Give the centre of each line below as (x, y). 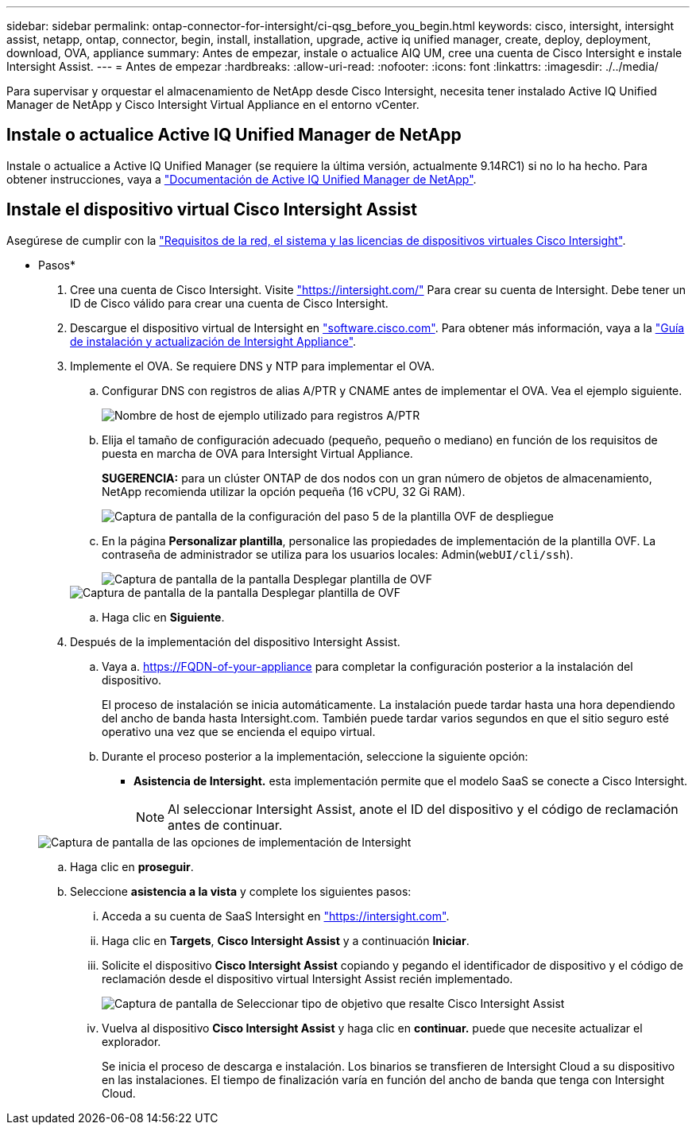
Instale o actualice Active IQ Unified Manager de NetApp (234, 135)
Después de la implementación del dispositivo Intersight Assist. (235, 641)
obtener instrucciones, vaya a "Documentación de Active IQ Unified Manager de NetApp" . (242, 179)
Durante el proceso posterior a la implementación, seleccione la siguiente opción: (315, 756)
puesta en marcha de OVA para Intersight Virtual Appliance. (257, 453)
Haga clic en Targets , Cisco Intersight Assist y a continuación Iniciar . (286, 940)
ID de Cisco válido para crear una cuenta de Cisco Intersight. (229, 303)
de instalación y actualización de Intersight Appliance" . (213, 341)
